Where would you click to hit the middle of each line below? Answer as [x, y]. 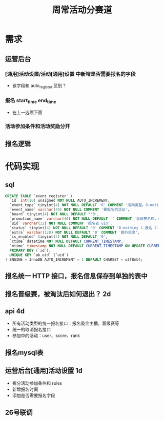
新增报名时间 [25, 389]
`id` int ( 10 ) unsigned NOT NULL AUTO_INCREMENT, [60, 201]
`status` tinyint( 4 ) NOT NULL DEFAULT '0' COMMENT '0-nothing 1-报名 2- [84, 228]
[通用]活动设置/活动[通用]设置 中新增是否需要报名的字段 [70, 74]
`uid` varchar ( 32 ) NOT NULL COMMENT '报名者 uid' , [61, 223]
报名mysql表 [24, 352]
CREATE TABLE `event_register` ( [39, 196]
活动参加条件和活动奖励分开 [38, 126]
